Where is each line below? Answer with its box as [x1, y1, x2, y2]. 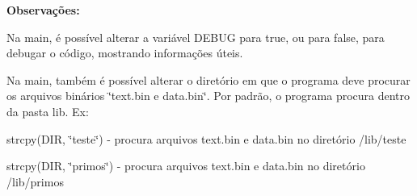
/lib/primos [6, 173, 64, 190]
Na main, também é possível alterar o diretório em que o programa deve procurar [6, 71, 411, 88]
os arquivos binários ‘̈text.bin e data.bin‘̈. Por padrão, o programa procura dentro [6, 87, 411, 104]
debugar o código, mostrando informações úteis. [6, 44, 243, 61]
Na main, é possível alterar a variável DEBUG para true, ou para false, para [6, 28, 385, 45]
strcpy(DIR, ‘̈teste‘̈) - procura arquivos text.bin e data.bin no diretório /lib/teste [6, 130, 406, 147]
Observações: [6, 2, 80, 18]
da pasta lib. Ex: [6, 102, 89, 119]
